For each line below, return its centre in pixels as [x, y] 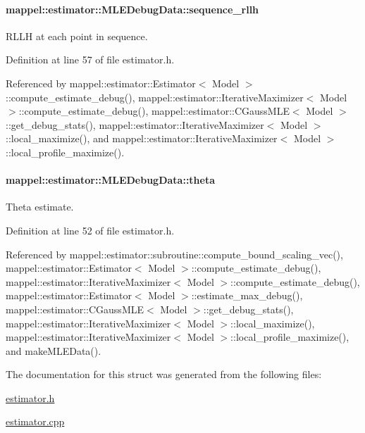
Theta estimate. [40, 207]
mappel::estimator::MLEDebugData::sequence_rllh [132, 9]
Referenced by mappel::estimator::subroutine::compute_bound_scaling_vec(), [174, 254]
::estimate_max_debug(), [247, 295]
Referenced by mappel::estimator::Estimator [101, 83]
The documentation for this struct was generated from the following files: [164, 374]
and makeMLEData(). [54, 350]
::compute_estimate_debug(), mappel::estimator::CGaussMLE [154, 111]
